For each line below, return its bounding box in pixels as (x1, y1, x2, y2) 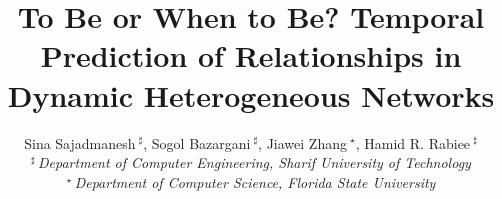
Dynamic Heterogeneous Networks (7, 74, 495, 115)
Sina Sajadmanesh (24, 132, 136, 153)
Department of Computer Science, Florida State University (74, 171, 436, 192)
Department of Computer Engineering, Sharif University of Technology (38, 152, 471, 173)
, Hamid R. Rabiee (355, 132, 471, 153)
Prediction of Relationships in (40, 35, 462, 76)
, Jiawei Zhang (258, 132, 347, 153)
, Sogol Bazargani (143, 132, 251, 153)
